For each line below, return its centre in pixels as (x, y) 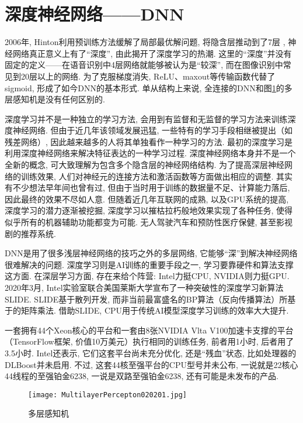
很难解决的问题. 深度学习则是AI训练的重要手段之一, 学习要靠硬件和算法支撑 (149, 264)
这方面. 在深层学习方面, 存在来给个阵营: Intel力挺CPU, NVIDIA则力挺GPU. (147, 276)
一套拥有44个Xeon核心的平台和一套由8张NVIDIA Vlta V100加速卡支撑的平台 (149, 330)
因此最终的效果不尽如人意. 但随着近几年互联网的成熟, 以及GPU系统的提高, (147, 199)
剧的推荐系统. (30, 233)
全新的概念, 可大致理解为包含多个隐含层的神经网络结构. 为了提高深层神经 (145, 165)
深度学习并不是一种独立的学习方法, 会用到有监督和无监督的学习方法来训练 (146, 118)
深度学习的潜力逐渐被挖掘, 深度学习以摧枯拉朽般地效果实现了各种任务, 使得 (149, 210)
